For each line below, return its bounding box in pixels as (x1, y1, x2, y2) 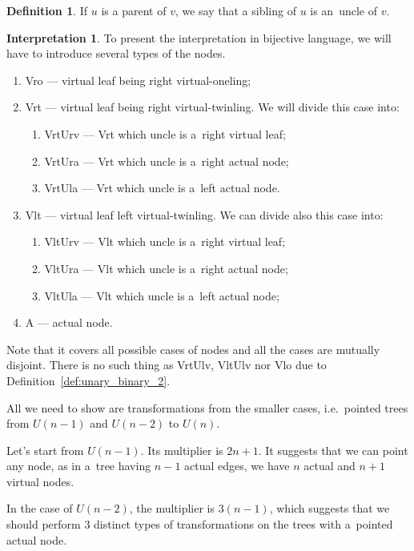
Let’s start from (6, 441, 84, 458)
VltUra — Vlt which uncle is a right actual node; (44, 259, 288, 276)
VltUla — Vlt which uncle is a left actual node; (44, 287, 279, 304)
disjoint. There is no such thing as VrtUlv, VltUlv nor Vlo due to (6, 356, 327, 373)
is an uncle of (310, 2, 377, 18)
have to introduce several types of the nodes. (6, 45, 226, 62)
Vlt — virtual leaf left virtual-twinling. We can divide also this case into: (25, 206, 384, 223)
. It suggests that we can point (258, 441, 408, 458)
